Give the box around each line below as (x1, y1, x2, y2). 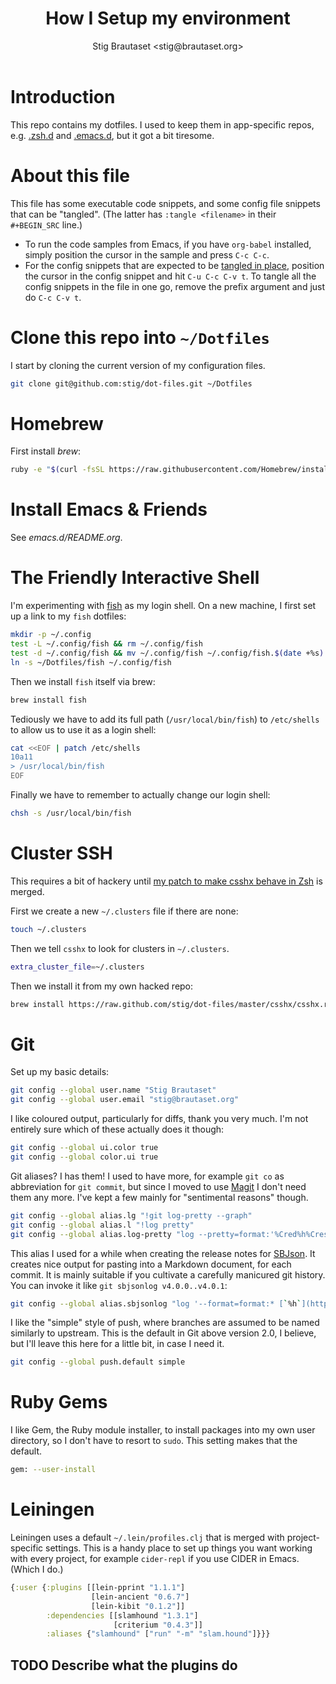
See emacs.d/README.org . (10, 532, 123, 544)
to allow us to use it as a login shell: (10, 723, 157, 736)
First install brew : (10, 445, 82, 457)
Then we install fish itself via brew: (10, 675, 156, 687)
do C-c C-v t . (24, 291, 82, 303)
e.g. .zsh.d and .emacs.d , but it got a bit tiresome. (10, 129, 215, 141)
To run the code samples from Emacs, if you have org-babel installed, (24, 238, 312, 250)
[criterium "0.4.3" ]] (113, 1620, 203, 1630)
